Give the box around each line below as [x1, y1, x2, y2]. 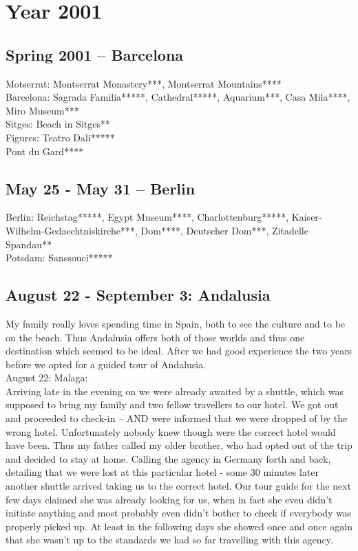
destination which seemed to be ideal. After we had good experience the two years [6, 343, 352, 358]
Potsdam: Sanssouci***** [6, 250, 113, 265]
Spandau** [6, 237, 52, 251]
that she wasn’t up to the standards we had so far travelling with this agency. [6, 532, 333, 547]
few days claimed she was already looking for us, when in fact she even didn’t [6, 492, 333, 506]
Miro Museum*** [6, 103, 79, 117]
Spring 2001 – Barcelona [6, 43, 184, 65]
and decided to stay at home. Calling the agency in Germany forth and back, [6, 451, 331, 465]
